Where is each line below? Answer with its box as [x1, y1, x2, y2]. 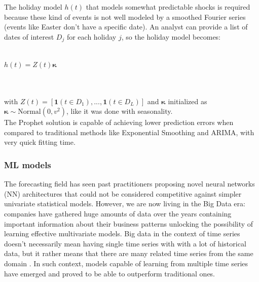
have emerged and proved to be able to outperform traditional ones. [4, 268, 215, 278]
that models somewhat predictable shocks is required [86, 2, 250, 12]
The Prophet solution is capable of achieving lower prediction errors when [4, 117, 234, 128]
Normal [18, 108, 41, 116]
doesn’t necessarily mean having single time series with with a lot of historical [4, 238, 246, 248]
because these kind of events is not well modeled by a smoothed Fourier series [4, 11, 246, 22]
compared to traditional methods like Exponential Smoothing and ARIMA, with [4, 127, 254, 137]
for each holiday [66, 31, 117, 42]
